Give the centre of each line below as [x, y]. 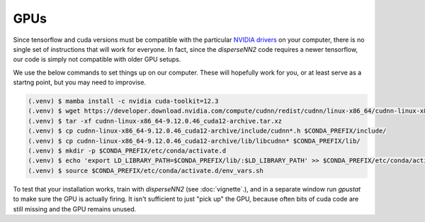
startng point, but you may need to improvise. [80, 82]
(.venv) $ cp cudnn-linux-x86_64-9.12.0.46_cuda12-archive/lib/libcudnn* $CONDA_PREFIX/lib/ [194, 141]
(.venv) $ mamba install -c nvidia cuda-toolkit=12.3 [123, 101]
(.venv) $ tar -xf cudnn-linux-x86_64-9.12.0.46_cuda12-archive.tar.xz [155, 121]
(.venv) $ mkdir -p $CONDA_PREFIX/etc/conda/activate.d [127, 151]
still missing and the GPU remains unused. [75, 209]
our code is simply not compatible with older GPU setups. [97, 60]
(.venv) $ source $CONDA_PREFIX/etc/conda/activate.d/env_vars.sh [146, 171]
